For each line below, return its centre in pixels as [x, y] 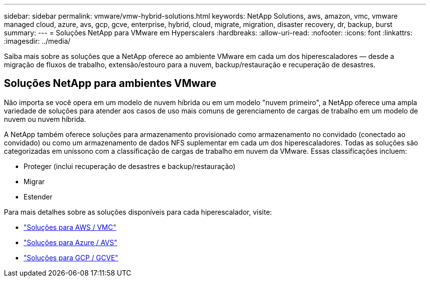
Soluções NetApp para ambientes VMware [110, 84]
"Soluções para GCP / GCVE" [71, 257]
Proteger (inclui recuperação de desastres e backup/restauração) [130, 166]
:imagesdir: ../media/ [37, 41]
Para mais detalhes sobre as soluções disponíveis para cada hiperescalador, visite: [138, 212]
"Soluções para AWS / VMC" [70, 227]
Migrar [34, 181]
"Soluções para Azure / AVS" [70, 242]
